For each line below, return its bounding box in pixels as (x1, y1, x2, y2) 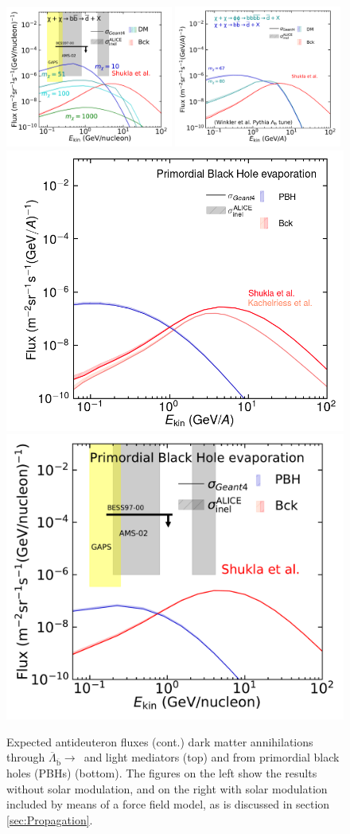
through (6, 749, 45, 765)
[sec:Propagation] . (6, 811, 93, 828)
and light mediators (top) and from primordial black (84, 749, 340, 765)
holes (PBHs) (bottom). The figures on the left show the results (6, 765, 317, 781)
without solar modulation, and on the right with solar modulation (6, 780, 328, 797)
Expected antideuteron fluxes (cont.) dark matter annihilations (6, 733, 313, 750)
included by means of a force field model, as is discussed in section (6, 796, 330, 812)
